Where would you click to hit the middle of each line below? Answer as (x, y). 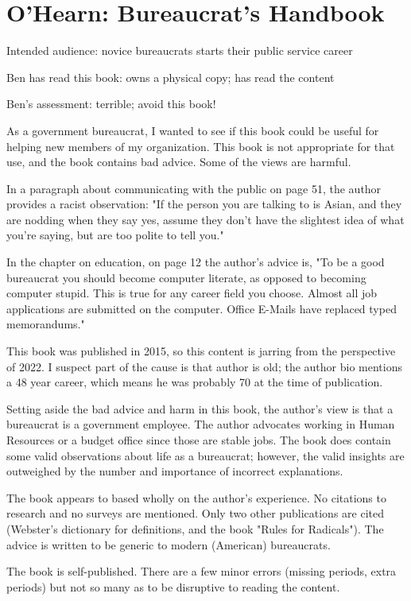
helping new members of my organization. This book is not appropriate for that (201, 146)
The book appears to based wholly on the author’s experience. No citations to (196, 497)
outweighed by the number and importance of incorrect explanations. (175, 471)
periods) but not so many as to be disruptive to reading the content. (173, 586)
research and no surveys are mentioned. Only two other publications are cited (195, 513)
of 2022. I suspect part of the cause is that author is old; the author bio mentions (204, 366)
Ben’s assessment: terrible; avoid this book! (111, 104)
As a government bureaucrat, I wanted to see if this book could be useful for (193, 130)
